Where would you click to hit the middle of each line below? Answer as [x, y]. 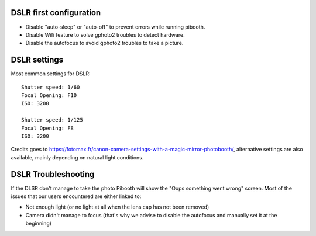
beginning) [39, 223]
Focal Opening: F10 [49, 95]
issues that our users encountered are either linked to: [76, 196]
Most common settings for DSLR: [51, 74]
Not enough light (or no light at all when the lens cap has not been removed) [117, 207]
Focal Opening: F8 [48, 128]
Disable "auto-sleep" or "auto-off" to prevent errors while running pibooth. [115, 27]
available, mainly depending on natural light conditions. [77, 157]
